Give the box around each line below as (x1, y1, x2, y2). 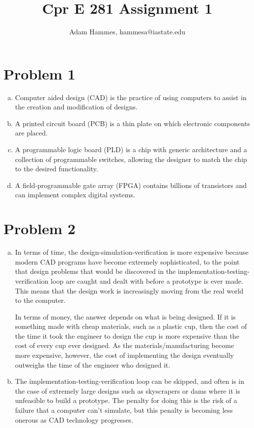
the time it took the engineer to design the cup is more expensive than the (15, 330, 239, 341)
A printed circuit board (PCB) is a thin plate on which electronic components (15, 118, 250, 128)
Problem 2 (3, 218, 76, 239)
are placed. (15, 128, 48, 138)
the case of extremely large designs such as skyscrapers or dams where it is (15, 385, 240, 396)
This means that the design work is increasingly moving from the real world (15, 285, 244, 295)
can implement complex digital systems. (15, 189, 135, 200)
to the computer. (15, 295, 66, 305)
